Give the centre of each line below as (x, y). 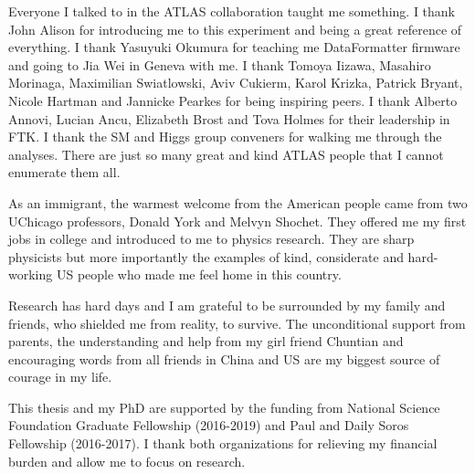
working (31, 274)
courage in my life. (60, 377)
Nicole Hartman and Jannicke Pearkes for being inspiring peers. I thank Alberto (233, 100)
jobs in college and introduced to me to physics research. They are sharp (211, 239)
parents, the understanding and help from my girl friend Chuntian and (206, 341)
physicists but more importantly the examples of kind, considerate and (206, 256)
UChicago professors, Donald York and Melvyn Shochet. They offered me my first (237, 221)
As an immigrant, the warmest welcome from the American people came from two (238, 202)
